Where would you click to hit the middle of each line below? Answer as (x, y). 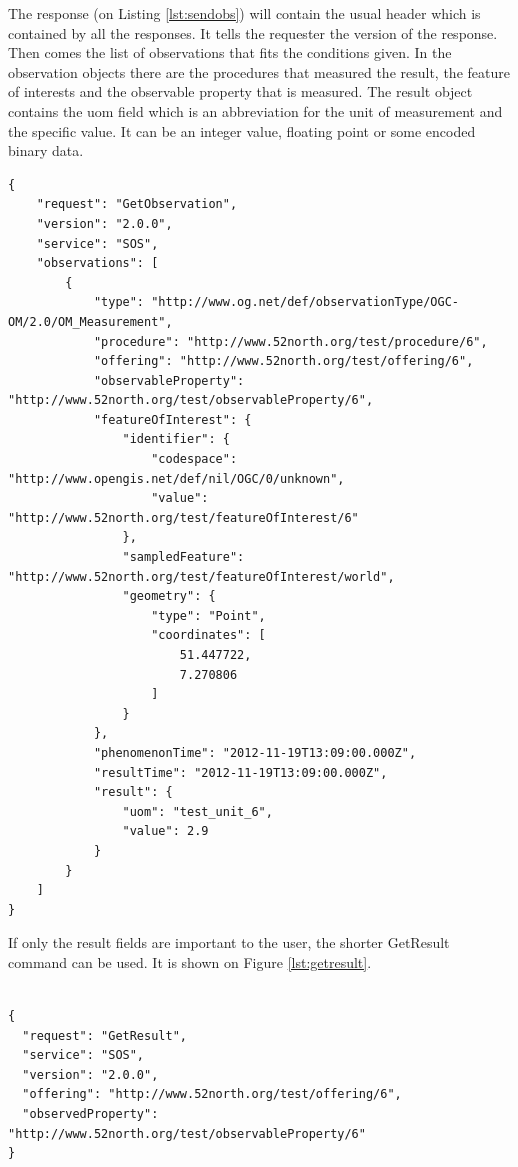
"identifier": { (176, 439)
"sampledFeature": (183, 557)
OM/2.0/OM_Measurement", (90, 321)
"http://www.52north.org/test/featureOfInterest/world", (201, 576)
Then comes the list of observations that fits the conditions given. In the (230, 52)
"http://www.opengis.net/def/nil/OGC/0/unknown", (176, 478)
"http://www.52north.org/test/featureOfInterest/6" (183, 517)
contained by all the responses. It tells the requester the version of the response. (253, 32)
